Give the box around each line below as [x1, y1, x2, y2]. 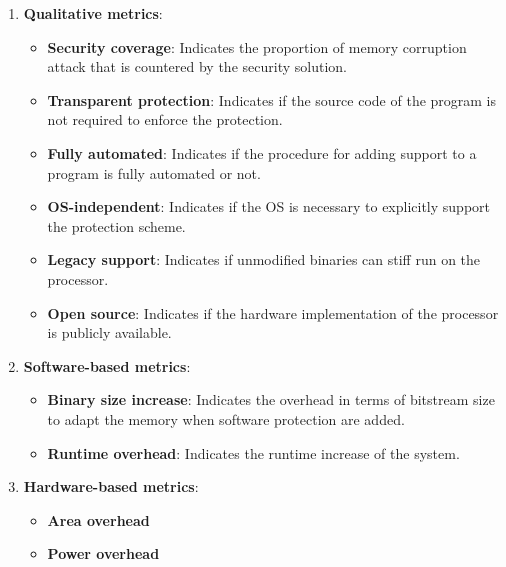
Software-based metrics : [23, 355, 191, 376]
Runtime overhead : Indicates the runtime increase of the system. [47, 442, 460, 463]
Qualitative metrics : [23, 3, 163, 23]
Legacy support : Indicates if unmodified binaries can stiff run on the [47, 249, 481, 270]
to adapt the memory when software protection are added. [47, 408, 405, 429]
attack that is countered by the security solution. [47, 56, 347, 77]
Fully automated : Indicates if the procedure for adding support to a [47, 142, 477, 163]
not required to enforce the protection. [47, 109, 283, 130]
